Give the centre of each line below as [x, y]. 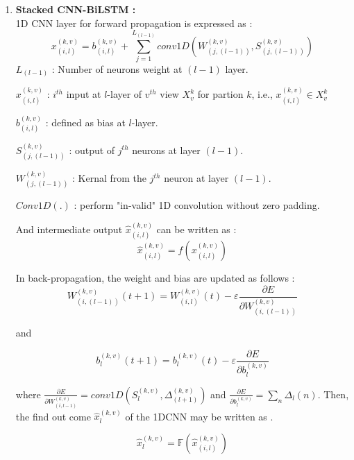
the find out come [53, 416]
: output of [92, 150]
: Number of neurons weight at [117, 68]
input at [84, 94]
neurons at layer [166, 150]
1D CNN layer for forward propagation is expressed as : [134, 23]
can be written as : [196, 229]
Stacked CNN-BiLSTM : [76, 9]
